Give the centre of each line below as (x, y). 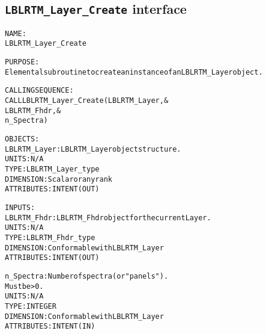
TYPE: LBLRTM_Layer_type (52, 169)
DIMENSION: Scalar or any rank (59, 179)
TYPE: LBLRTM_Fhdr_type (50, 237)
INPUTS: (20, 207)
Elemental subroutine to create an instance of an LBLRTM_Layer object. (134, 72)
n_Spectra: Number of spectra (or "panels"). (87, 276)
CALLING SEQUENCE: (39, 91)
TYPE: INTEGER (31, 306)
